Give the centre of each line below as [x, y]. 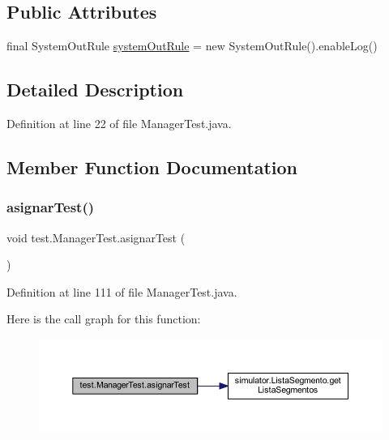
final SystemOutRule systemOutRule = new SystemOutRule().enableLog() [192, 46]
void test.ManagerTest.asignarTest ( [96, 237]
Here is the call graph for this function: [104, 319]
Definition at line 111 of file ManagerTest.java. [122, 291]
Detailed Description [95, 90]
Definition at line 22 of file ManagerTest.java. [119, 123]
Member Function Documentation [152, 167]
